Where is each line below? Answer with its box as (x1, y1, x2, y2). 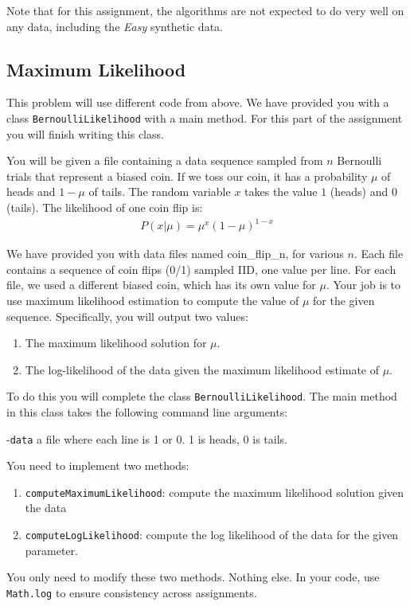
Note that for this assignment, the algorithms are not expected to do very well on (6, 2, 404, 18)
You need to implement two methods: (6, 457, 189, 474)
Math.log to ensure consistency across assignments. (6, 584, 257, 600)
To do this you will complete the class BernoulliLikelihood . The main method (6, 388, 397, 405)
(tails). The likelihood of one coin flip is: (6, 199, 203, 216)
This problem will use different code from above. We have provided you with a (6, 94, 389, 111)
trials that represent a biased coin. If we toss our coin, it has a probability (6, 167, 368, 184)
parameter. (25, 541, 78, 558)
